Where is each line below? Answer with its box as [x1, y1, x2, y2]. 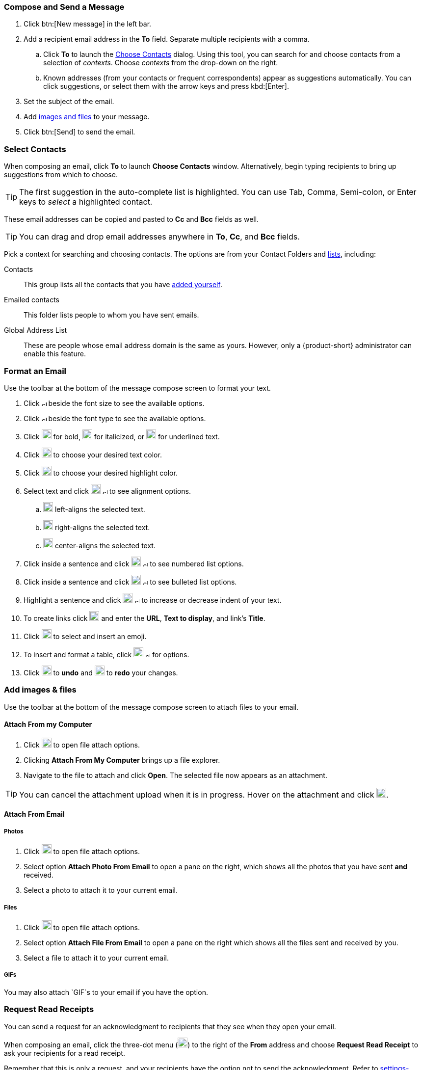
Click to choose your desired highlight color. [24, 468, 178, 477]
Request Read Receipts [4, 1004, 94, 1015]
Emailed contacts [4, 295, 59, 304]
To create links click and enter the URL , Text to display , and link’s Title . [24, 614, 265, 622]
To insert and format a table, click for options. [24, 650, 189, 659]
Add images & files [4, 685, 77, 695]
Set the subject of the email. [24, 97, 114, 106]
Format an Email [4, 366, 67, 376]
